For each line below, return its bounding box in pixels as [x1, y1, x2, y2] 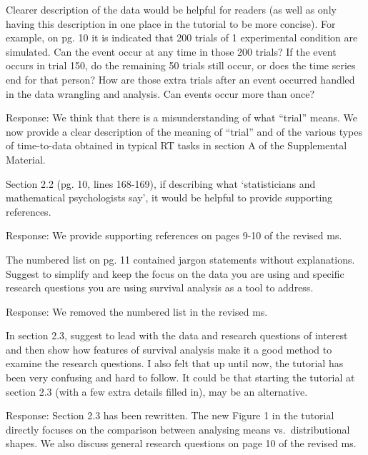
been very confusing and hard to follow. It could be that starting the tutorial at [6, 370, 355, 385]
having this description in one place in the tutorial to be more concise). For [6, 16, 336, 31]
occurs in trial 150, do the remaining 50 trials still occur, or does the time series [6, 58, 356, 73]
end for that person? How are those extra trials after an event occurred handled [6, 71, 355, 86]
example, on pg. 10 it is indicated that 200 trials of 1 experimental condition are [6, 30, 358, 45]
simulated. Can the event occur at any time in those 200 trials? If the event [6, 44, 337, 59]
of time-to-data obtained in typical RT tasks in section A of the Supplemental [6, 138, 347, 153]
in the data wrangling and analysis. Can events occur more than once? [6, 86, 315, 101]
